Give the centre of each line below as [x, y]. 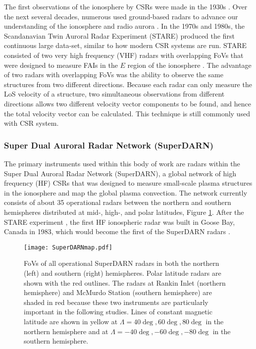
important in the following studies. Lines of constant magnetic [118, 312]
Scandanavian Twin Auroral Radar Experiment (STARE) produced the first [119, 35]
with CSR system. [31, 123]
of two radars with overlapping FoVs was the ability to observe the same [114, 75]
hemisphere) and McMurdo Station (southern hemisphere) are [118, 292]
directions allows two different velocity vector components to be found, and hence [128, 103]
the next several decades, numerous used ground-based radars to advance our [121, 16]
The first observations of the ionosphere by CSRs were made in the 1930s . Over [126, 6]
